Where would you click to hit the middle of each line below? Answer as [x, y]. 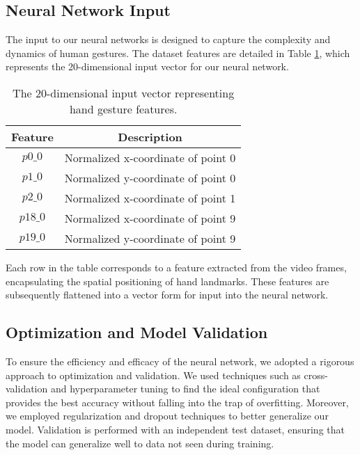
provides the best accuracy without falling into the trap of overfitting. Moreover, [177, 402]
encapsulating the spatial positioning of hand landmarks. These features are [167, 281]
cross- [316, 375]
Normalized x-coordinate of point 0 [150, 157]
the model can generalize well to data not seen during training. [140, 443]
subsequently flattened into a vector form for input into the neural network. [167, 295]
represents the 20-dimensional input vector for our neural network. [147, 66]
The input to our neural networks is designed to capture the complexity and [168, 39]
